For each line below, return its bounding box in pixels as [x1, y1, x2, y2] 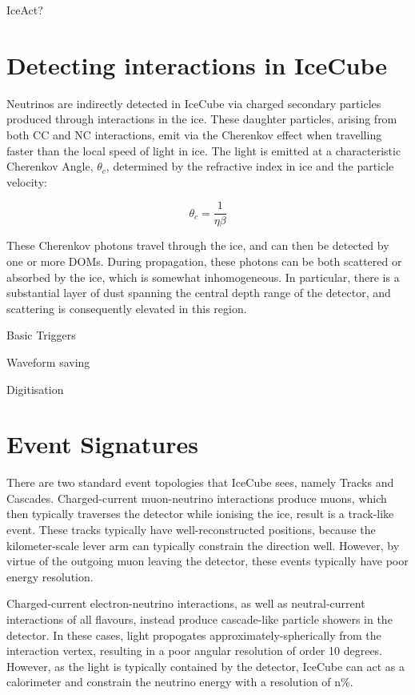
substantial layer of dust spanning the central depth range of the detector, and [6, 284, 391, 301]
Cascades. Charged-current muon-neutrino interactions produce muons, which [6, 489, 387, 506]
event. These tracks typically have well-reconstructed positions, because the [6, 521, 376, 537]
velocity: [6, 173, 47, 190]
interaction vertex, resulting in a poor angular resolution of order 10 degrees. [6, 642, 383, 659]
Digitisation [6, 380, 64, 397]
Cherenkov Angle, [6, 158, 94, 175]
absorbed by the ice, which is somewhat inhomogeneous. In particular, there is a [6, 268, 400, 285]
